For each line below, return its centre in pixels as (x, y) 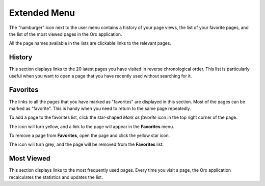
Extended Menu (42, 13)
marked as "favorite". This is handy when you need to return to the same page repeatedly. (100, 108)
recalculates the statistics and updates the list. (56, 177)
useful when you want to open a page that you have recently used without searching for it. (101, 76)
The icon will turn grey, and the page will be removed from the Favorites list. (86, 144)
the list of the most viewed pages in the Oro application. (66, 34)
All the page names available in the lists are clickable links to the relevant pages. (90, 43)
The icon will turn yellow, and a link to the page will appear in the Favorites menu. (92, 126)
